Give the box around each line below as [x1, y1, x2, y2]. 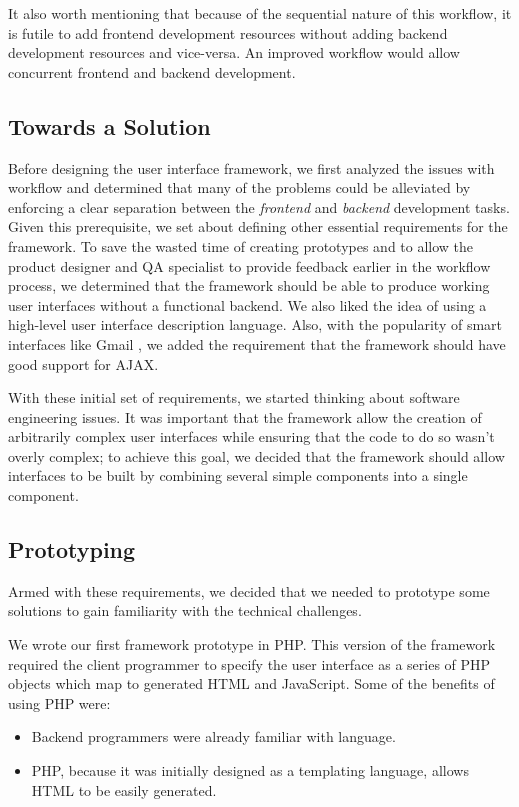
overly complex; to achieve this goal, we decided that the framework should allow [8, 445, 505, 466]
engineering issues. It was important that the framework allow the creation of [8, 406, 482, 427]
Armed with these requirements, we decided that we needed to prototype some [8, 580, 490, 601]
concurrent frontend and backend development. [8, 61, 296, 82]
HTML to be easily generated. [31, 779, 217, 800]
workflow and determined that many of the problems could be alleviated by [8, 177, 471, 198]
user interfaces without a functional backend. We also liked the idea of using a [8, 294, 487, 315]
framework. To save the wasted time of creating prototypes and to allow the [8, 235, 474, 256]
